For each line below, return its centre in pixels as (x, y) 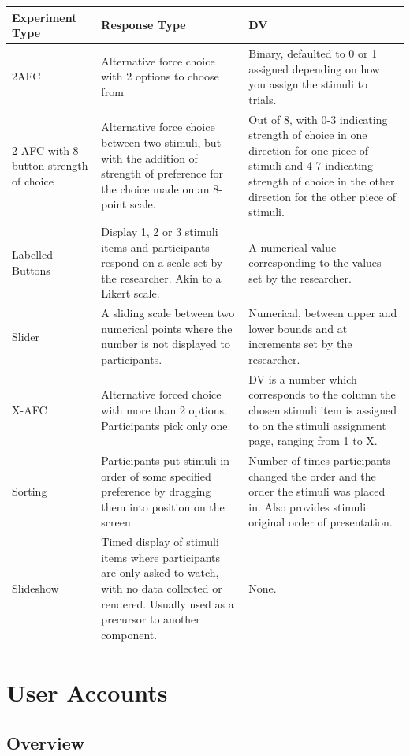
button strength (50, 165)
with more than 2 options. (164, 410)
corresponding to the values (315, 262)
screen (116, 522)
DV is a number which (303, 378)
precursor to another (151, 619)
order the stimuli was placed (317, 491)
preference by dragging (156, 491)
